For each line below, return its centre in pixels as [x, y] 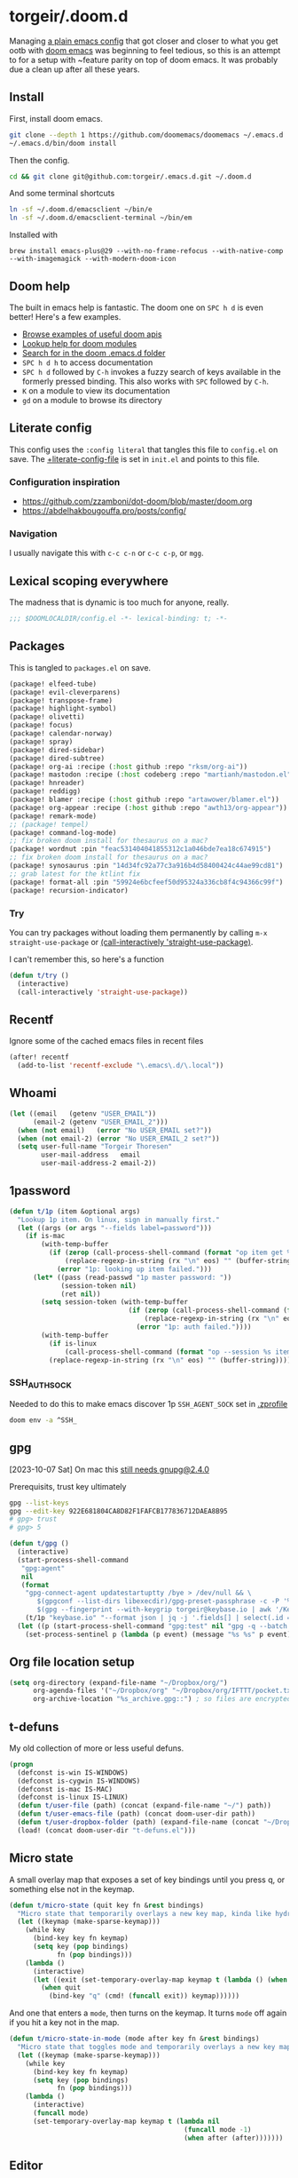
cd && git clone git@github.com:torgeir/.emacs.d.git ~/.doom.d [130, 176]
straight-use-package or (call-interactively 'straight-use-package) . [131, 942]
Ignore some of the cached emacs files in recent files [106, 1041]
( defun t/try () [39, 975]
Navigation [33, 533]
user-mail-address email [91, 1155]
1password [40, 1191]
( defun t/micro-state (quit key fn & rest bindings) [106, 1905]
